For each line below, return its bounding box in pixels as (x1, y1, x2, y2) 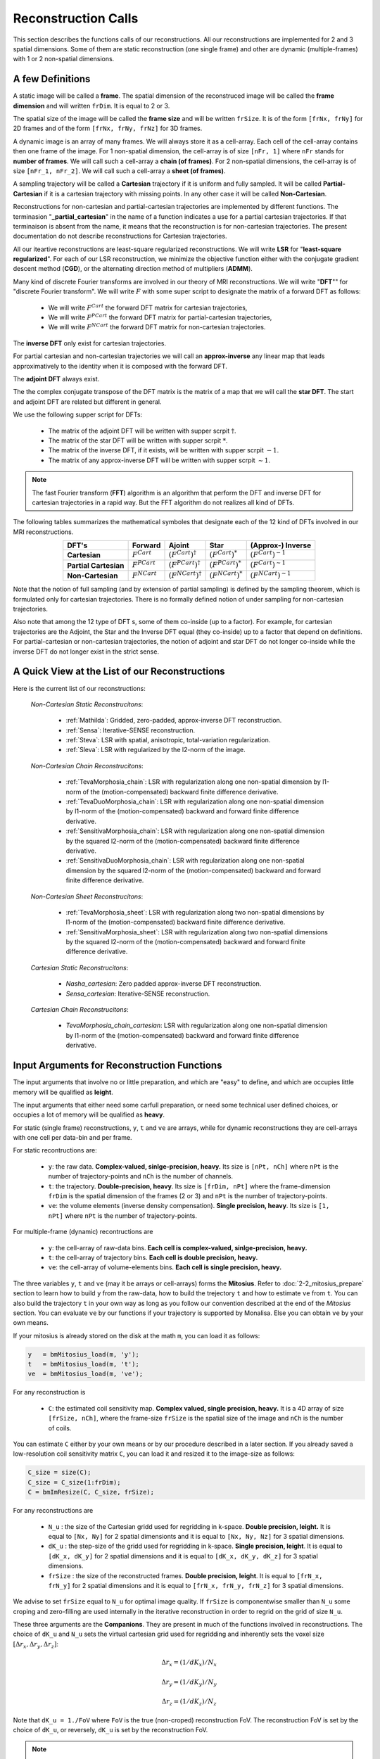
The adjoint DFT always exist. (13, 375, 100, 383)
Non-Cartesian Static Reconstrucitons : (30, 700, 144, 709)
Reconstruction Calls (13, 11, 139, 26)
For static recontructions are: (13, 1146, 98, 1155)
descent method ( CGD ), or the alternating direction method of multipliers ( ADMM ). (13, 265, 253, 273)
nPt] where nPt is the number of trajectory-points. (48, 1211, 197, 1220)
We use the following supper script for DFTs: (13, 410, 143, 419)
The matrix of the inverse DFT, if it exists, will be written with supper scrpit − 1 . (48, 446, 279, 455)
